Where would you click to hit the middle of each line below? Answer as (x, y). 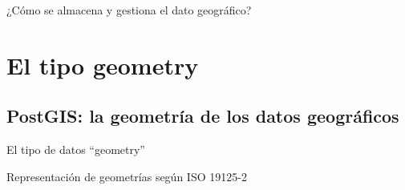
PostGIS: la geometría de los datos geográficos (203, 116)
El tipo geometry (103, 65)
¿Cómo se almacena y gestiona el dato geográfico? (129, 10)
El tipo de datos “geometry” (76, 150)
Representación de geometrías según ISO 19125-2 (127, 176)
